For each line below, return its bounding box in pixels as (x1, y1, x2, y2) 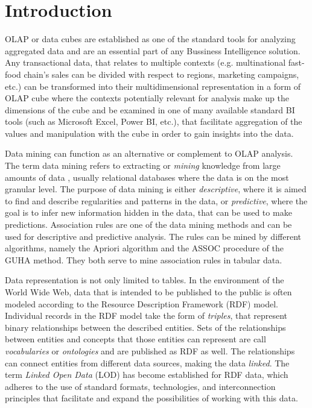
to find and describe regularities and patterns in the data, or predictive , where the (5, 194, 308, 207)
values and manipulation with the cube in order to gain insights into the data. (5, 127, 294, 139)
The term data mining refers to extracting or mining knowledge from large (5, 159, 281, 172)
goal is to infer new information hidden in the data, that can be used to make (5, 206, 292, 219)
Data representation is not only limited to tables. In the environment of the (5, 274, 284, 286)
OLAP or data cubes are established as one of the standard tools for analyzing (5, 33, 296, 45)
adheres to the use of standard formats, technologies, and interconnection (5, 380, 276, 392)
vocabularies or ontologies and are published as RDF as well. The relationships (5, 344, 295, 357)
